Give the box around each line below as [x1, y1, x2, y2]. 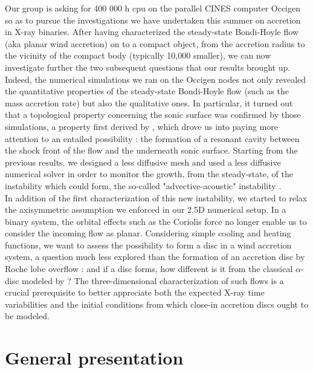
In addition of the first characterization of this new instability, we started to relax [5, 191, 308, 204]
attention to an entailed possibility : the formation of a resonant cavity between [5, 132, 300, 144]
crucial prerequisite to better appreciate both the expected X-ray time [5, 286, 265, 299]
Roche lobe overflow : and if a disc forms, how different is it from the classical [5, 262, 293, 275]
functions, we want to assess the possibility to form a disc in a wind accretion [5, 238, 292, 251]
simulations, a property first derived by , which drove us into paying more [5, 120, 279, 132]
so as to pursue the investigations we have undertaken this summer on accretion [5, 13, 301, 26]
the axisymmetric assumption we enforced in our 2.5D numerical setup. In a [5, 203, 286, 216]
